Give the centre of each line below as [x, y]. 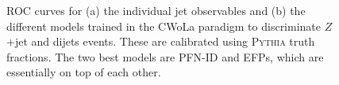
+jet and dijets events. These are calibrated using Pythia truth [161, 41]
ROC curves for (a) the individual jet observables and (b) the [156, 10]
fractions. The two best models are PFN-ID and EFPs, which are [165, 56]
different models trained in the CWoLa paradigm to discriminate [164, 26]
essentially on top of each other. [84, 72]
